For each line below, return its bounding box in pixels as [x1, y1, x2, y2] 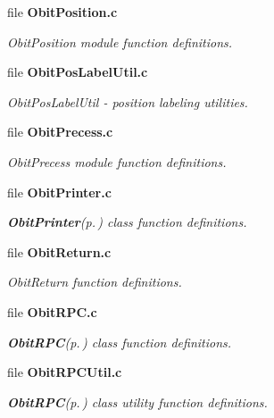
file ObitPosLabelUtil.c [7, 63, 148, 81]
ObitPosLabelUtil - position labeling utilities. [7, 92, 248, 111]
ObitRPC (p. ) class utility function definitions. [7, 392, 268, 411]
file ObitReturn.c [7, 242, 112, 261]
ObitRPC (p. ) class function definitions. [7, 332, 232, 351]
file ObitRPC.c [7, 302, 97, 321]
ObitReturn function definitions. [7, 272, 182, 291]
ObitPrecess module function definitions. [7, 152, 227, 171]
